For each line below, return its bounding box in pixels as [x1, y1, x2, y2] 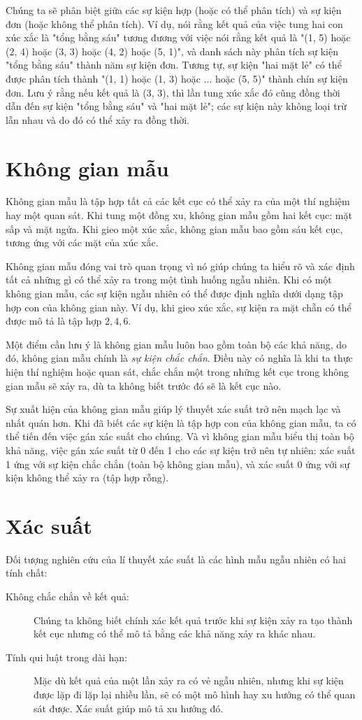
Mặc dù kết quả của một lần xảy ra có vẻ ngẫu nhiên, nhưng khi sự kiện [34, 673, 344, 688]
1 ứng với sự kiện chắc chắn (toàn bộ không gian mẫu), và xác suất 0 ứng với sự [6, 456, 350, 471]
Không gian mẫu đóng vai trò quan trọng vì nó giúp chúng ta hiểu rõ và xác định [6, 258, 355, 273]
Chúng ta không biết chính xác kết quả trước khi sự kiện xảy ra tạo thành [34, 612, 353, 627]
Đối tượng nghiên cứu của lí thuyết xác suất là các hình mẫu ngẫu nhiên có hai [6, 551, 346, 566]
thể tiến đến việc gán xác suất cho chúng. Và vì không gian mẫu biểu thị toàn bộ [6, 429, 354, 444]
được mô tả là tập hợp [6, 313, 102, 328]
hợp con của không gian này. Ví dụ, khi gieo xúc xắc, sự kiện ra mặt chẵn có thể [6, 299, 352, 314]
